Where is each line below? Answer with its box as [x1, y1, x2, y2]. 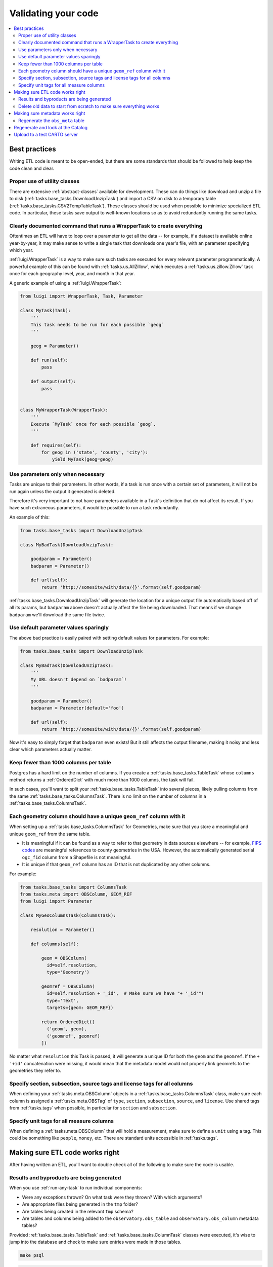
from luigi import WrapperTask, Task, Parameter [20, 293, 143, 299]
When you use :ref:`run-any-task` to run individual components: [9, 1185, 143, 1191]
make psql [20, 1252, 44, 1258]
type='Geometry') [46, 970, 89, 975]
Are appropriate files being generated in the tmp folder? [22, 1201, 139, 1207]
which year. [9, 247, 34, 253]
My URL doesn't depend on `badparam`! [30, 677, 127, 683]
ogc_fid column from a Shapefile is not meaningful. [22, 854, 131, 860]
